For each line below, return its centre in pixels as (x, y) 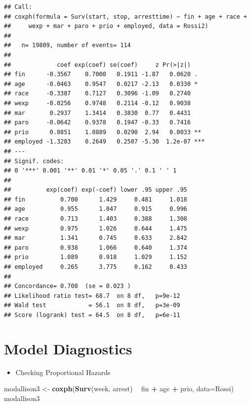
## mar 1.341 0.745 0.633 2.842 (96, 238)
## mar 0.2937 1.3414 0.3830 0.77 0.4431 (97, 113)
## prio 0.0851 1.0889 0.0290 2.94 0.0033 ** (103, 132)
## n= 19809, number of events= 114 (67, 45)
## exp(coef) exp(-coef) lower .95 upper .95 (96, 190)
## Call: (18, 7)
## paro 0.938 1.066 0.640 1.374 (96, 247)
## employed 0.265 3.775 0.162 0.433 (96, 267)
